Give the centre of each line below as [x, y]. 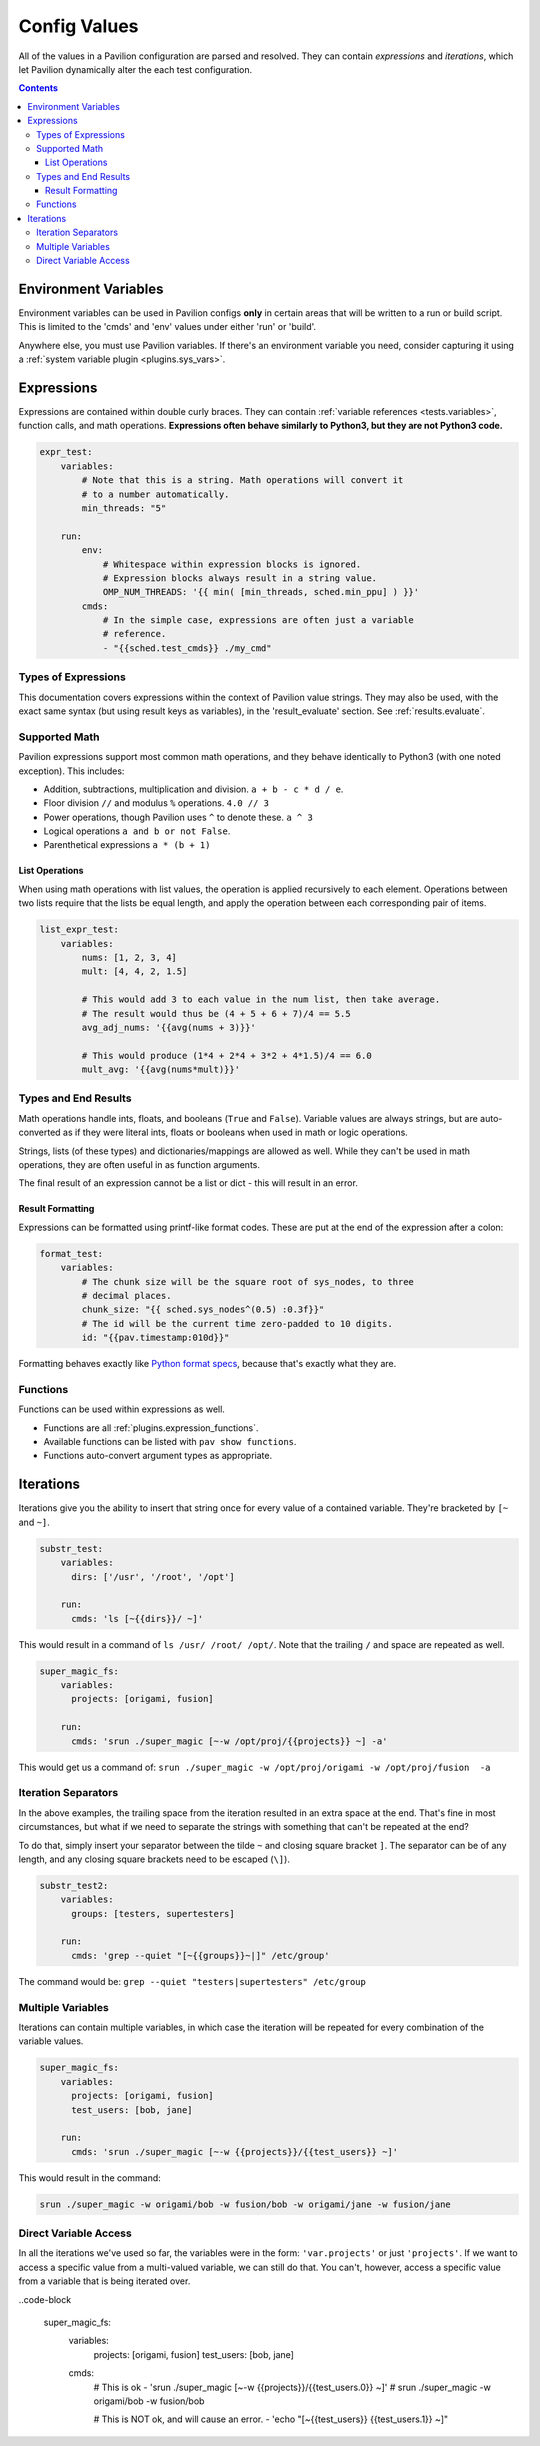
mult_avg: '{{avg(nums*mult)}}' [160, 1069]
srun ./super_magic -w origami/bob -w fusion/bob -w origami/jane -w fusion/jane [245, 2204]
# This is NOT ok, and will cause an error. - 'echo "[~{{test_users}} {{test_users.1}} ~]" [271, 2419]
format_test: [71, 1253]
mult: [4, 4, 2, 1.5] [134, 971]
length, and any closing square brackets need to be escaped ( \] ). [154, 1859]
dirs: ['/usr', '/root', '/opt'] [153, 1576]
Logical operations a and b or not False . [137, 831]
